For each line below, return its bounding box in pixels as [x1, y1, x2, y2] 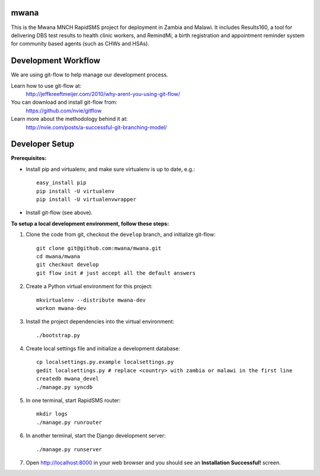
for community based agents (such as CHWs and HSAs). [11, 40, 149, 47]
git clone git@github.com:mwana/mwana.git [36, 245, 162, 251]
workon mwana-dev [36, 305, 87, 311]
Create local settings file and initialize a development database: [25, 345, 181, 352]
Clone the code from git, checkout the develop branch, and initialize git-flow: [25, 231, 216, 238]
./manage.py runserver [36, 446, 103, 453]
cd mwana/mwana [36, 253, 81, 260]
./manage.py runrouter [36, 419, 103, 426]
